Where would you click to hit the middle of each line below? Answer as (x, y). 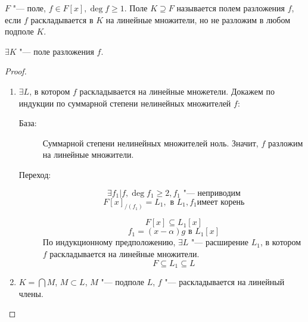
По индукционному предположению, (109, 242)
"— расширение (220, 242)
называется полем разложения (231, 8)
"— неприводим (212, 193)
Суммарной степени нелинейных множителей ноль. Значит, (150, 143)
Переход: (35, 174)
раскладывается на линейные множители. (125, 253)
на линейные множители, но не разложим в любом (198, 19)
